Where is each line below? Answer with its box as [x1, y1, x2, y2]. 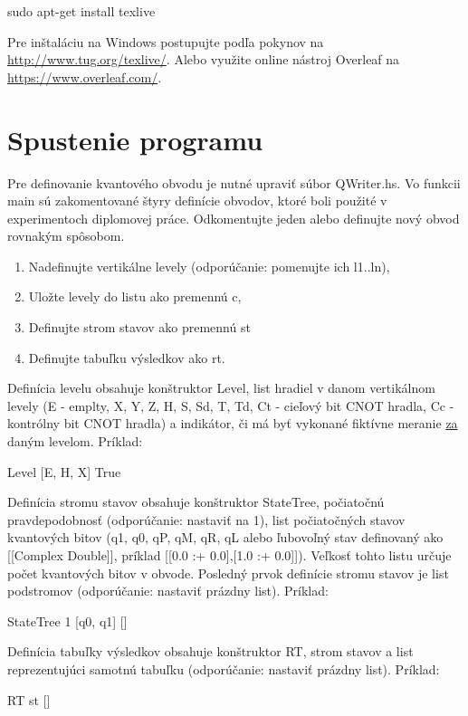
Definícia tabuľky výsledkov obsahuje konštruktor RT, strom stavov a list [7, 642, 414, 661]
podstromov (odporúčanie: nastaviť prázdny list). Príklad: [7, 581, 329, 600]
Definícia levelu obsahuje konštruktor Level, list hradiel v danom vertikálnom [7, 378, 435, 397]
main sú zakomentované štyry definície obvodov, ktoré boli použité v [7, 191, 387, 210]
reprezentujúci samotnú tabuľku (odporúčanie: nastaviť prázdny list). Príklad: [7, 659, 440, 678]
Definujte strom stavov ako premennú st [28, 318, 251, 337]
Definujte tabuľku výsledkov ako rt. [28, 348, 225, 367]
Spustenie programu [7, 120, 263, 158]
